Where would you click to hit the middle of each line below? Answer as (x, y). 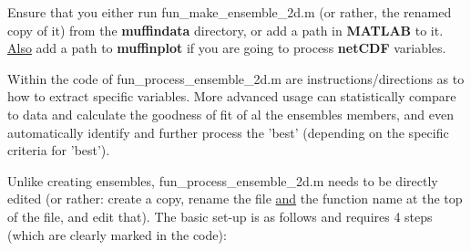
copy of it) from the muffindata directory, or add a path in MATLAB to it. (225, 30)
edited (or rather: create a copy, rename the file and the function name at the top (235, 199)
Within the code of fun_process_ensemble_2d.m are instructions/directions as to (236, 78)
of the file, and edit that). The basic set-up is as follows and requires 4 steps (220, 216)
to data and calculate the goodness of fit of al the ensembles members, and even (230, 114)
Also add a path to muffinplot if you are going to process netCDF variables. (227, 48)
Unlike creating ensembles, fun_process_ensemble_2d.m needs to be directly (223, 180)
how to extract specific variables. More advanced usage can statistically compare (232, 96)
